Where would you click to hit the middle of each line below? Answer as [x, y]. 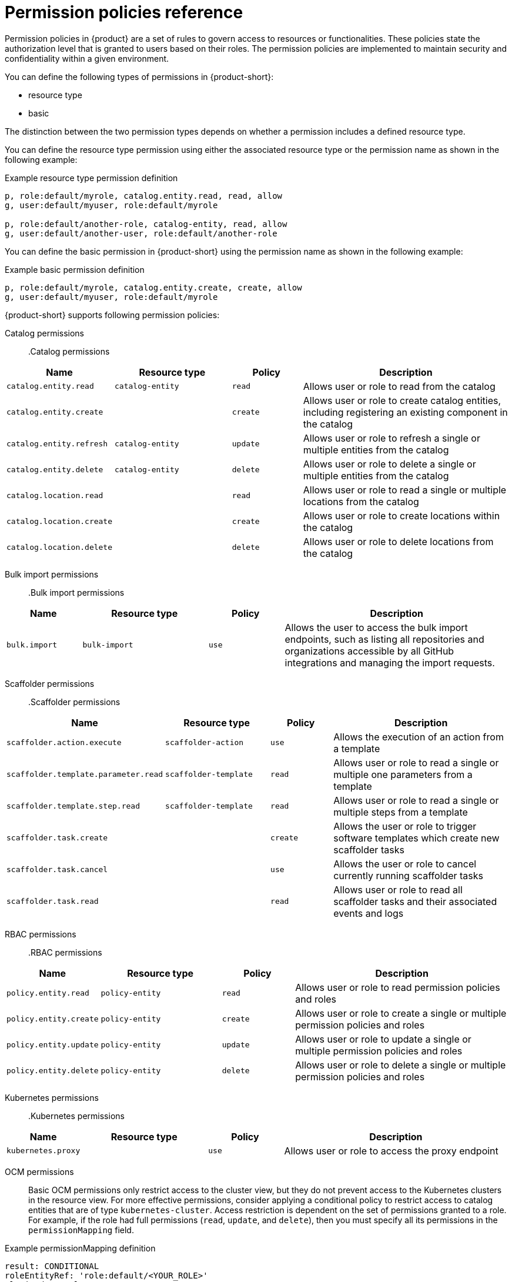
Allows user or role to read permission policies [398, 987]
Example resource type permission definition [91, 178]
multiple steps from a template [401, 812]
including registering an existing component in [405, 412]
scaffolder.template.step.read [73, 806]
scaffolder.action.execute [64, 743]
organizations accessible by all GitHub [369, 651]
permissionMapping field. [81, 1230]
